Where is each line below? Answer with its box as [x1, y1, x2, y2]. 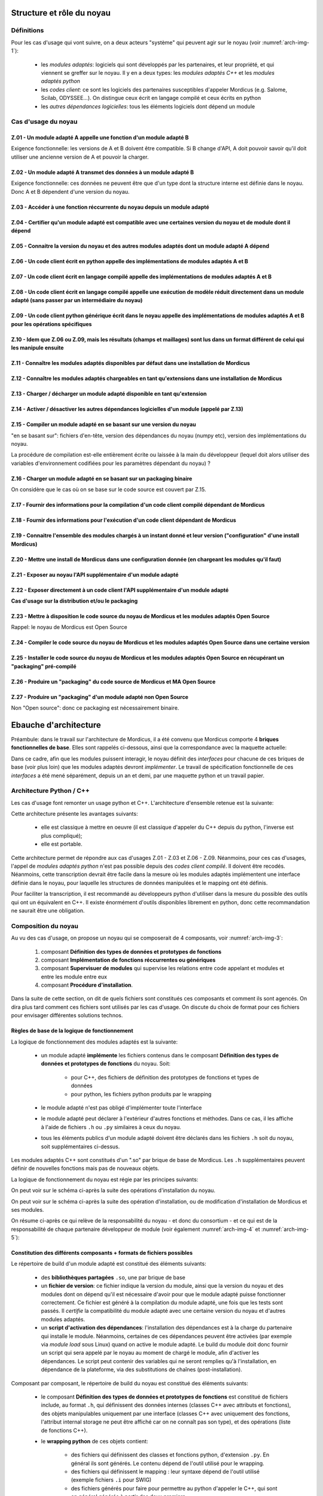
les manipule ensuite [11, 344, 64, 351]
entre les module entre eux [41, 973, 108, 980]
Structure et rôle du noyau [11, 8, 111, 18]
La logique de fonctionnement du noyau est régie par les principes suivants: [11, 1176, 199, 1183]
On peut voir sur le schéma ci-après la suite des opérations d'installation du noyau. [11, 1187, 215, 1194]
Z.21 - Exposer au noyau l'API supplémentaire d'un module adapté [11, 571, 179, 578]
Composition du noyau [11, 922, 79, 930]
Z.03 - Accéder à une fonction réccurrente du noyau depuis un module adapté [11, 203, 209, 211]
